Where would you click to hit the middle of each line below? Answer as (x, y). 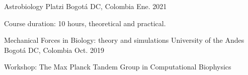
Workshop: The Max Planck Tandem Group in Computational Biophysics (118, 67)
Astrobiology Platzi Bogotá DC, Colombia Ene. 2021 (86, 6)
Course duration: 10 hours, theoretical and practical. (85, 23)
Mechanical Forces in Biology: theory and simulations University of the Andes (124, 40)
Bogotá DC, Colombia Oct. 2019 (54, 50)
